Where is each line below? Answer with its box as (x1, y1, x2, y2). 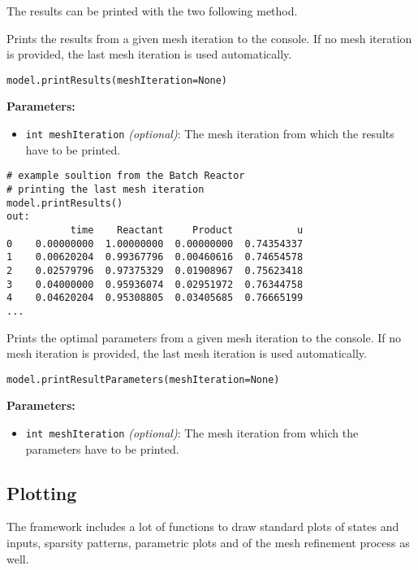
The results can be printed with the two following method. (6, 2, 298, 19)
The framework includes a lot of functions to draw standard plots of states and (6, 518, 399, 535)
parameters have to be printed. (25, 440, 179, 457)
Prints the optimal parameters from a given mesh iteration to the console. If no (6, 329, 402, 346)
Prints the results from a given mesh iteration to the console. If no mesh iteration (6, 29, 412, 46)
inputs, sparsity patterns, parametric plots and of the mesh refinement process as (6, 533, 410, 550)
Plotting (6, 480, 77, 505)
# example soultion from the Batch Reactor (6, 170, 245, 182)
